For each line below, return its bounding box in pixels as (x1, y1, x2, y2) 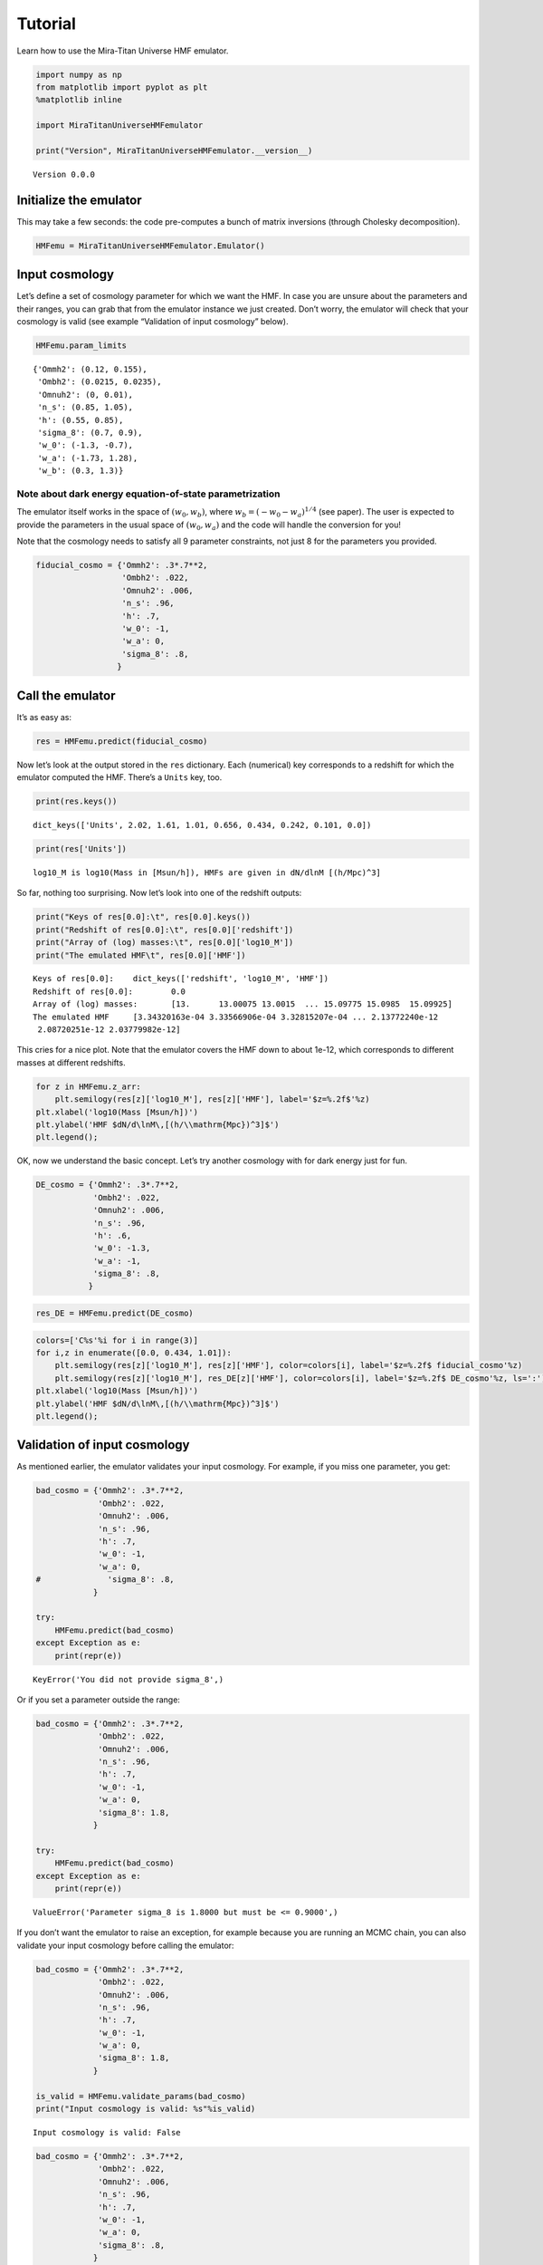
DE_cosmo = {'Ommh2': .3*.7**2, (35, 1180, 180, 1190)
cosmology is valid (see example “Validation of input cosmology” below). (16, 316, 289, 327)
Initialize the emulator (16, 192, 142, 207)
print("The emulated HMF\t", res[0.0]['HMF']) (35, 949, 246, 960)
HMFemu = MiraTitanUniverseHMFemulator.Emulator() (35, 240, 266, 251)
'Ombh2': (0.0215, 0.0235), (37, 377, 162, 387)
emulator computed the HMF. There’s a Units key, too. (16, 772, 223, 783)
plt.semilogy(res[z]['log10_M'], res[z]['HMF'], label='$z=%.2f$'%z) (54, 1094, 370, 1104)
